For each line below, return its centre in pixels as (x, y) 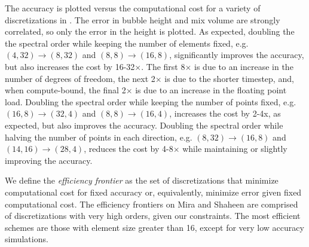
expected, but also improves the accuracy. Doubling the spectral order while (144, 125)
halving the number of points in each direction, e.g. (99, 137)
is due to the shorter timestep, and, (229, 78)
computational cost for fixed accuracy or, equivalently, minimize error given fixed (153, 192)
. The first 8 (163, 66)
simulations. (27, 239)
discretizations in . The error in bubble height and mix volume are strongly (143, 19)
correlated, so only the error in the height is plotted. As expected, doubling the (150, 31)
